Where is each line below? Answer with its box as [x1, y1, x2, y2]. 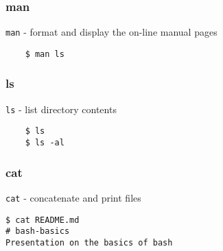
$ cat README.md [5, 215, 80, 225]
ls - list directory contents [5, 101, 117, 116]
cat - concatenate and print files [5, 190, 141, 204]
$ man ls [25, 49, 64, 59]
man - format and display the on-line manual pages [5, 25, 218, 39]
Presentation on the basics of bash [5, 237, 173, 248]
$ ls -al [25, 138, 64, 148]
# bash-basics [5, 226, 70, 237]
